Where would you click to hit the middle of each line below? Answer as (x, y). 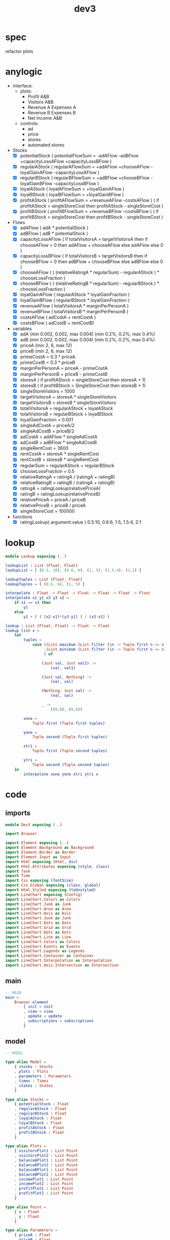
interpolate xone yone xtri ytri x (61, 774)
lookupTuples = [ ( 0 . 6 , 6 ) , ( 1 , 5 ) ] (45, 584)
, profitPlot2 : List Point (44, 1193)
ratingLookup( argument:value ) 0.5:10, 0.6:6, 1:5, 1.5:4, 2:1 (81, 522)
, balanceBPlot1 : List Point (46, 1170)
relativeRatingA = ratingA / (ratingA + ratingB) (68, 477)
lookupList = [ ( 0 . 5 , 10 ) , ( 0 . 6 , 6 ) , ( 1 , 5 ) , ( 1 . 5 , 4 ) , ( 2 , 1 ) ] (73, 570)
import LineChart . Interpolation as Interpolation (59, 961)
